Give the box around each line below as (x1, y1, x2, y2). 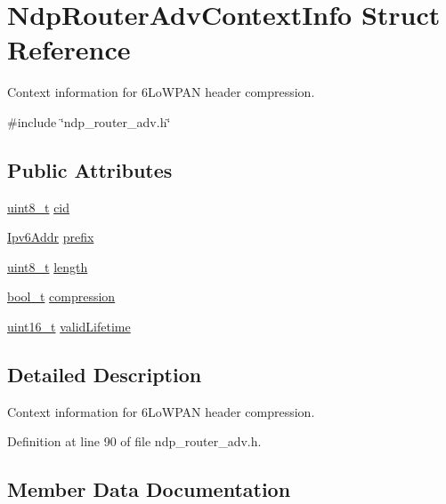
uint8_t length (7, 257, 88, 276)
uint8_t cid (7, 197, 70, 216)
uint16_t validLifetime (7, 317, 131, 336)
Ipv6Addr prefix (7, 228, 94, 246)
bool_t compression (7, 287, 116, 306)
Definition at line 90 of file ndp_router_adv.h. (7, 432, 262, 451)
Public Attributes (7, 156, 173, 183)
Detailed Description (7, 361, 202, 388)
